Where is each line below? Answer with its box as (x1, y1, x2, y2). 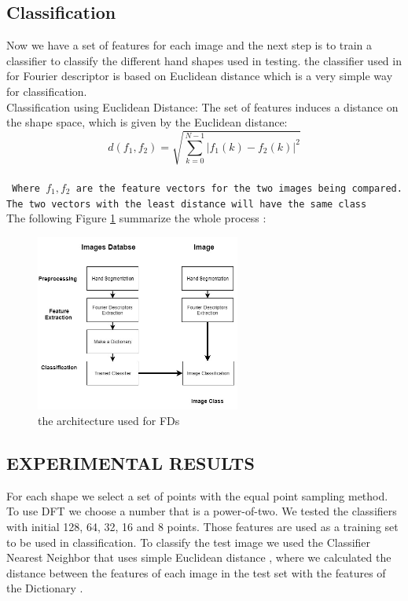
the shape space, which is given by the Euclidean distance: (6, 114, 288, 130)
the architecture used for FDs (38, 412, 180, 429)
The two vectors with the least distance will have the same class (6, 198, 367, 210)
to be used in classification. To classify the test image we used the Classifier (6, 533, 371, 550)
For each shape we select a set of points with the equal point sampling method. (6, 487, 388, 504)
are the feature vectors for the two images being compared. (75, 182, 402, 194)
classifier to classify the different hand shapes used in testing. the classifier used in (6, 52, 402, 68)
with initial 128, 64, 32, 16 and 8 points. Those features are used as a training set (6, 519, 399, 535)
